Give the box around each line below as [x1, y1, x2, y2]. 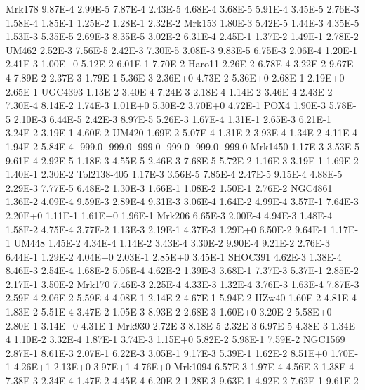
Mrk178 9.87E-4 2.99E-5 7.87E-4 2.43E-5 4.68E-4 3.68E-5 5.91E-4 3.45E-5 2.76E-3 [6, 1, 359, 15]
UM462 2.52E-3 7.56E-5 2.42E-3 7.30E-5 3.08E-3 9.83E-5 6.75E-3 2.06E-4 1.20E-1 [6, 42, 358, 57]
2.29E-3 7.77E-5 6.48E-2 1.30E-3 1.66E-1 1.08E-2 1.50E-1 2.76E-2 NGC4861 [6, 180, 333, 195]
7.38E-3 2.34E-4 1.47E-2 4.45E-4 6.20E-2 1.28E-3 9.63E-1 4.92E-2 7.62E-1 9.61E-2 [6, 373, 359, 388]
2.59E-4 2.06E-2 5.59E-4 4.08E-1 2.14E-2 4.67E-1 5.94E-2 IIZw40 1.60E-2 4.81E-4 [6, 290, 357, 305]
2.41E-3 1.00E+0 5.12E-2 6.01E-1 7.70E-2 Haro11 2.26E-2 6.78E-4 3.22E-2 [6, 56, 326, 71]
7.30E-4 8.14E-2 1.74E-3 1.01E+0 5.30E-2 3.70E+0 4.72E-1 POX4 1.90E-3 [6, 98, 326, 112]
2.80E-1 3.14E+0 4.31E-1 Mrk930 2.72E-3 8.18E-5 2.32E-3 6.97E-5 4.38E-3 [6, 318, 328, 332]
